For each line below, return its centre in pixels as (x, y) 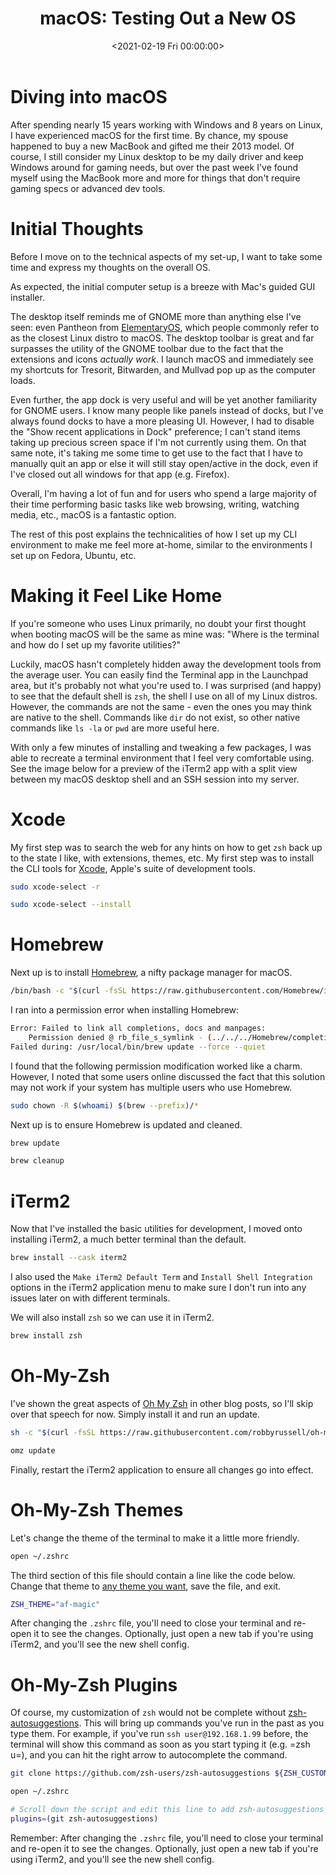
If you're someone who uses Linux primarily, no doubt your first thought (158, 623)
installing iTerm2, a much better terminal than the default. (128, 1239)
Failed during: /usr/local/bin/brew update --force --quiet (138, 1047)
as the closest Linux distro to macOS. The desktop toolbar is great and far (162, 338)
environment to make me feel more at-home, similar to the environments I (161, 544)
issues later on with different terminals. (90, 1298)
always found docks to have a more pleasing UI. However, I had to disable (162, 421)
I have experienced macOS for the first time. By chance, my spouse (149, 135)
